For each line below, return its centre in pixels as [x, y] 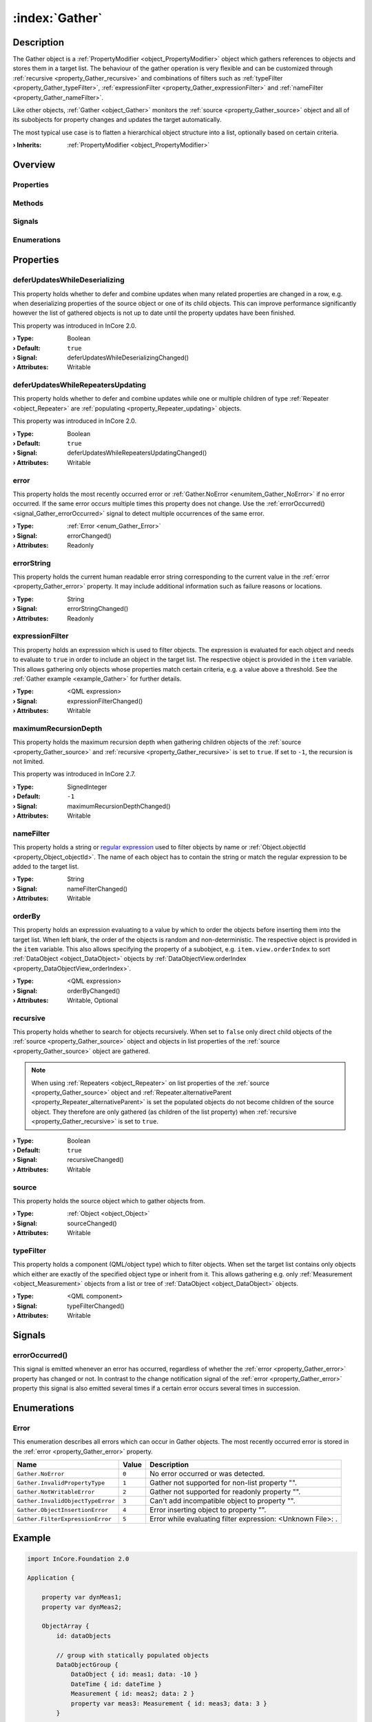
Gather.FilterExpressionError [64, 1519]
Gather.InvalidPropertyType [61, 1483]
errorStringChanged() [98, 609]
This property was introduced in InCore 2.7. [74, 774]
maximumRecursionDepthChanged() [119, 806]
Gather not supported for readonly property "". [225, 1492]
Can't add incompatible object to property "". [222, 1501]
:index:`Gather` [58, 18]
